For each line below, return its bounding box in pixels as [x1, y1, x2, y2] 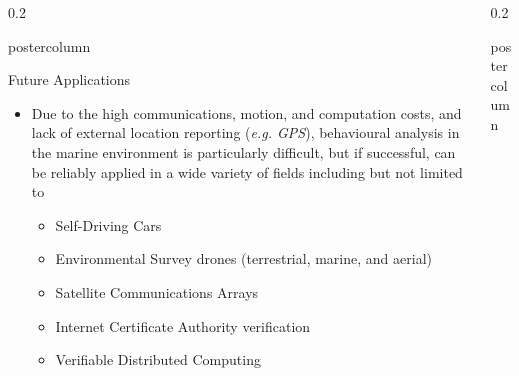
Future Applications [8, 69, 131, 90]
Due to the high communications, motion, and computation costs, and [31, 102, 462, 123]
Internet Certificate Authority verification [55, 315, 311, 336]
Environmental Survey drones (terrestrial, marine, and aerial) [55, 248, 432, 269]
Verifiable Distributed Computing [55, 349, 261, 370]
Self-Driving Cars [55, 214, 162, 235]
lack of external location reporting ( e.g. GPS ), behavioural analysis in [31, 122, 460, 143]
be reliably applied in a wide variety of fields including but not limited [31, 161, 463, 182]
